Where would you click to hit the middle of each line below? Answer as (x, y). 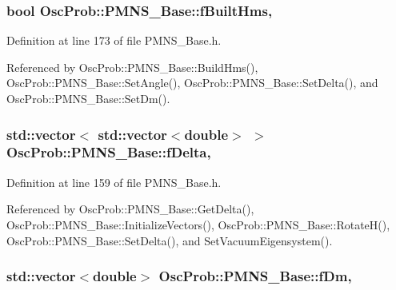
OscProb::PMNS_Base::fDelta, (109, 152)
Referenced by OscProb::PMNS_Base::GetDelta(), (130, 209)
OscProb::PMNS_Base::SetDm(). (88, 98)
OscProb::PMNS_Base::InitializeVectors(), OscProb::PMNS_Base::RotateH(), (198, 224)
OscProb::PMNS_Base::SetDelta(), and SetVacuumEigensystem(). (170, 240)
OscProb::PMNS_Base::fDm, (255, 276)
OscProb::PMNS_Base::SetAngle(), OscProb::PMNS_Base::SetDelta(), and (192, 83)
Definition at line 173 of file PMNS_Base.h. (114, 40)
